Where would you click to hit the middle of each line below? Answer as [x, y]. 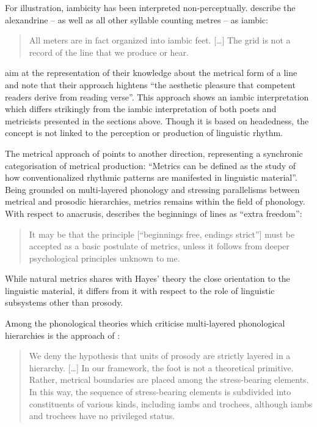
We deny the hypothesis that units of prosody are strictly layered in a [160, 356]
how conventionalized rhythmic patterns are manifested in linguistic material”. [151, 177]
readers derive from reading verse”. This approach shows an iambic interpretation [157, 96]
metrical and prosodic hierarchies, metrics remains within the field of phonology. [155, 201]
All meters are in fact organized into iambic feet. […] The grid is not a [160, 40]
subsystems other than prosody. [64, 302]
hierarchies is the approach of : [63, 335]
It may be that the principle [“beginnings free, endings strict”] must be [162, 234]
